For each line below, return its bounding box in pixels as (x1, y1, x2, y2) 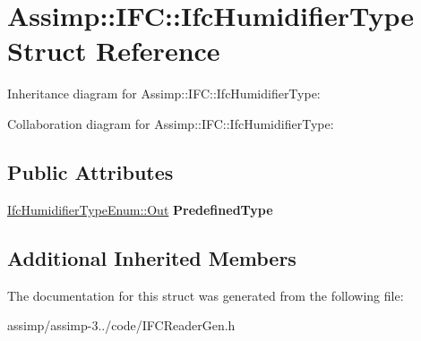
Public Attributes (7, 158, 174, 185)
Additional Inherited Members (7, 243, 296, 271)
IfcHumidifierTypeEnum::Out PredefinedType (7, 200, 273, 218)
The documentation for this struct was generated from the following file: (7, 286, 404, 304)
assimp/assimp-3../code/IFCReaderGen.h (7, 316, 236, 335)
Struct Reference (7, 32, 220, 69)
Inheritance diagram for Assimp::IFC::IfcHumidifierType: (7, 84, 321, 103)
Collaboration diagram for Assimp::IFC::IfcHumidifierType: (7, 114, 334, 132)
